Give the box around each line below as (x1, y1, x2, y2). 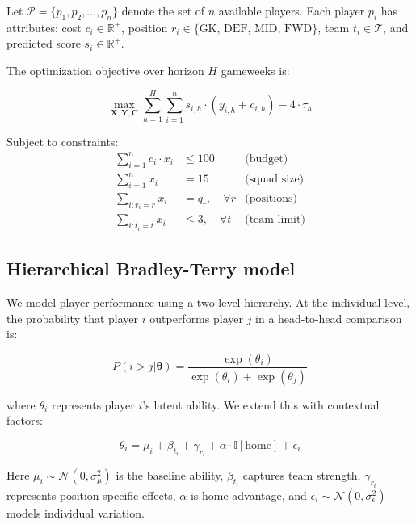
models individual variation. (6, 504, 145, 521)
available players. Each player (218, 2, 365, 19)
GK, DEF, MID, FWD (199, 23, 313, 35)
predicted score (6, 35, 81, 52)
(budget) (245, 153, 288, 165)
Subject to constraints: (6, 132, 119, 149)
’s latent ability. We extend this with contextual (142, 396, 380, 413)
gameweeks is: (221, 61, 290, 78)
